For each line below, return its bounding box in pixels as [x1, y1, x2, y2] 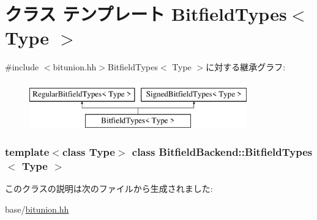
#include [5, 61, 39, 73]
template [5, 144, 50, 159]
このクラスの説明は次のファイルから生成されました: [5, 182, 213, 195]
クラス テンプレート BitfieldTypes [5, 1, 287, 26]
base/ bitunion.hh [5, 202, 69, 215]
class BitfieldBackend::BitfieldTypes [132, 144, 313, 159]
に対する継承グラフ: [206, 61, 286, 73]
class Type [62, 144, 115, 159]
